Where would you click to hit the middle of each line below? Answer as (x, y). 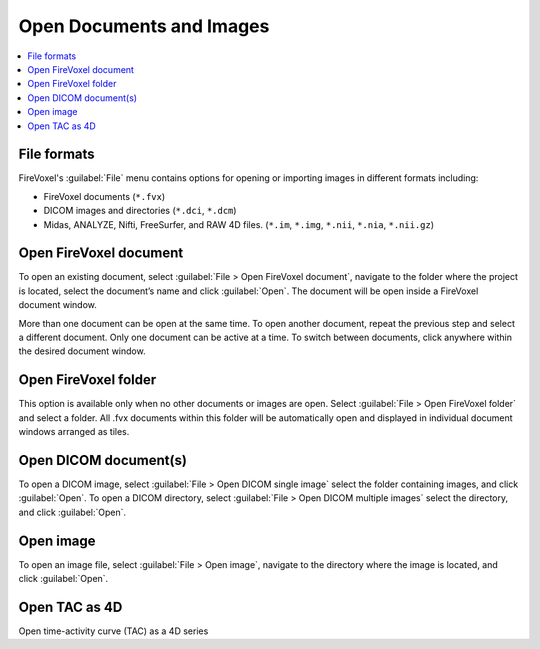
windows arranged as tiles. (74, 432)
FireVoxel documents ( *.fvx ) (104, 196)
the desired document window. (82, 351)
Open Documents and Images (144, 26)
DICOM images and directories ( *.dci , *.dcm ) (140, 211)
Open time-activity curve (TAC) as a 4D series (113, 631)
